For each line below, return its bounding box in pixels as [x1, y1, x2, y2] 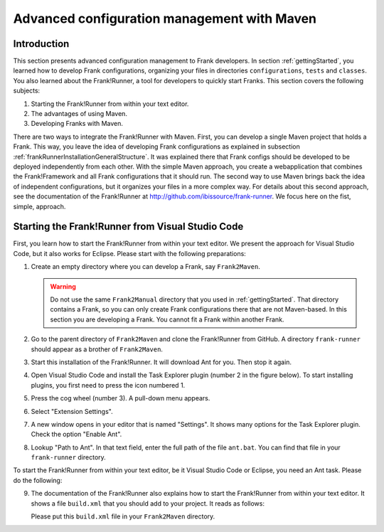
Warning [50, 282, 76, 291]
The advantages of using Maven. [31, 110, 128, 118]
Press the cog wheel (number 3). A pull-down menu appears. [31, 394, 210, 403]
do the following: [13, 476, 63, 484]
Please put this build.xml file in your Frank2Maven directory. [31, 512, 215, 521]
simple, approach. [13, 202, 66, 211]
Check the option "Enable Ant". [31, 430, 122, 439]
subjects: [13, 86, 41, 95]
